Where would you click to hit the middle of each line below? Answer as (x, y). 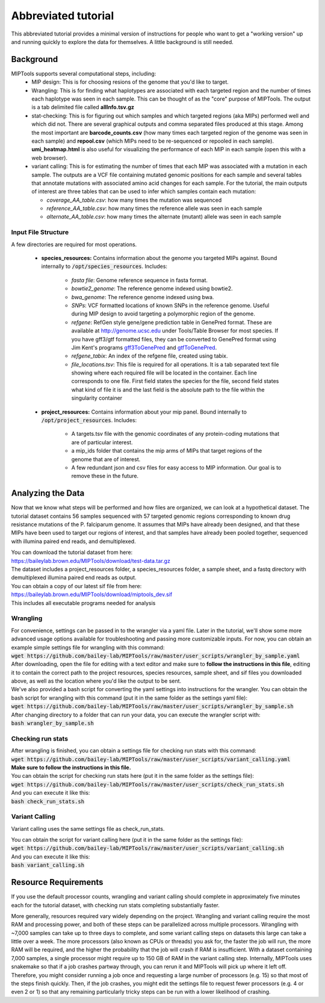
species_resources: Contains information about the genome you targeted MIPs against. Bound (159, 258)
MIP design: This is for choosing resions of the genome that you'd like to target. (130, 82)
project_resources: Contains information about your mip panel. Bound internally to (144, 412)
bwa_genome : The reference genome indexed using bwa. (143, 297)
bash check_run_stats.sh (48, 801)
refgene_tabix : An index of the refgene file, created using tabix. (150, 356)
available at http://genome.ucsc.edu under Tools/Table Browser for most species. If (175, 331)
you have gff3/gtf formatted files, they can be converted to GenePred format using (174, 339)
